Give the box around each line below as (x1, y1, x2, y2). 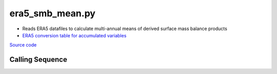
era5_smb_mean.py (9, 8, 96, 19)
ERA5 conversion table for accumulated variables (22, 32, 127, 38)
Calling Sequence (9, 55, 68, 64)
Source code (9, 42, 37, 48)
